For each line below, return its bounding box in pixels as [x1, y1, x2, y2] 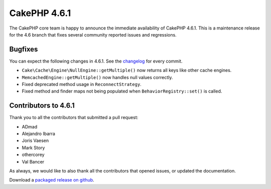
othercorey [22, 151, 45, 157]
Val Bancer [22, 158, 45, 164]
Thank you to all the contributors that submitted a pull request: [9, 114, 139, 120]
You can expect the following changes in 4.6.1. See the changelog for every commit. [9, 58, 183, 64]
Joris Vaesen [22, 137, 49, 143]
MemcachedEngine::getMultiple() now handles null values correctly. [22, 74, 173, 80]
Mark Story [22, 144, 45, 150]
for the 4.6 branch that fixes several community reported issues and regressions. [9, 31, 177, 37]
